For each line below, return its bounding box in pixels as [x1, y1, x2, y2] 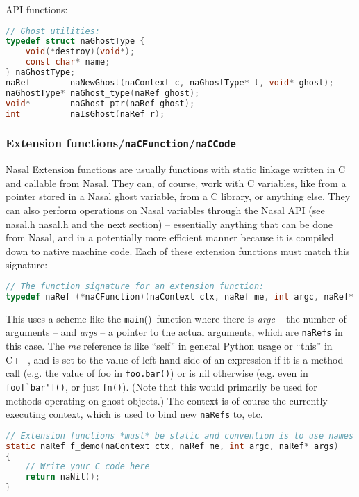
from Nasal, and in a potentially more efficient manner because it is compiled [6, 230, 334, 245]
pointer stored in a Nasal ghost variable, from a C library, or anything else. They [6, 189, 351, 204]
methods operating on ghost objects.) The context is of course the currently [6, 393, 328, 407]
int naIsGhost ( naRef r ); [6, 108, 165, 119]
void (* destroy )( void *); [25, 47, 135, 57]
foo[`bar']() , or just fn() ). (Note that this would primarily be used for [6, 379, 317, 393]
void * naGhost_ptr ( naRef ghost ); [6, 98, 195, 108]
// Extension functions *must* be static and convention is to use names [6, 430, 354, 441]
